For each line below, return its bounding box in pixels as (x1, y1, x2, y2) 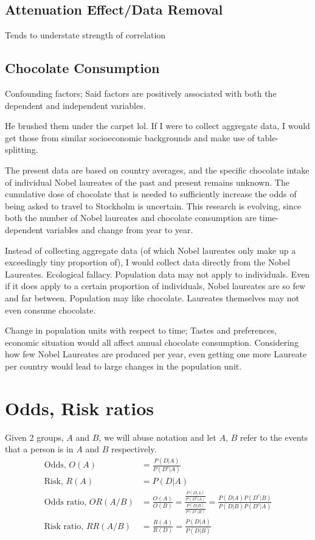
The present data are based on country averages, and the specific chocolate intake (5, 163, 310, 176)
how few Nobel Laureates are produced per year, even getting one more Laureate (5, 348, 307, 360)
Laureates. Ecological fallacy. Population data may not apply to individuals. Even (5, 267, 310, 280)
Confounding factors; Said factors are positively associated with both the (5, 87, 277, 99)
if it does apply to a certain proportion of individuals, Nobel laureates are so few (5, 279, 306, 292)
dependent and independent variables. (5, 99, 146, 111)
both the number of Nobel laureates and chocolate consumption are (5, 211, 257, 224)
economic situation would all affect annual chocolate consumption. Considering (5, 335, 299, 348)
